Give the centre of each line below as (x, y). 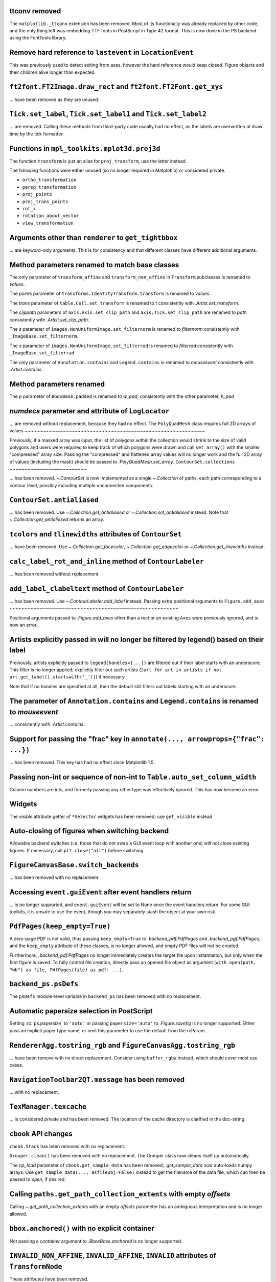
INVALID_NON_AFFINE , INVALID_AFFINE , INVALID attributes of (113, 1256)
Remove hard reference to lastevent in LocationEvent (101, 53)
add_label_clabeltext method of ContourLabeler (97, 588)
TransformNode (36, 1266)
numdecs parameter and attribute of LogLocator (89, 411)
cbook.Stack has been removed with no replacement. (67, 1146)
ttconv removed (35, 11)
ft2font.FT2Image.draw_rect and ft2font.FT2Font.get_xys (116, 87)
